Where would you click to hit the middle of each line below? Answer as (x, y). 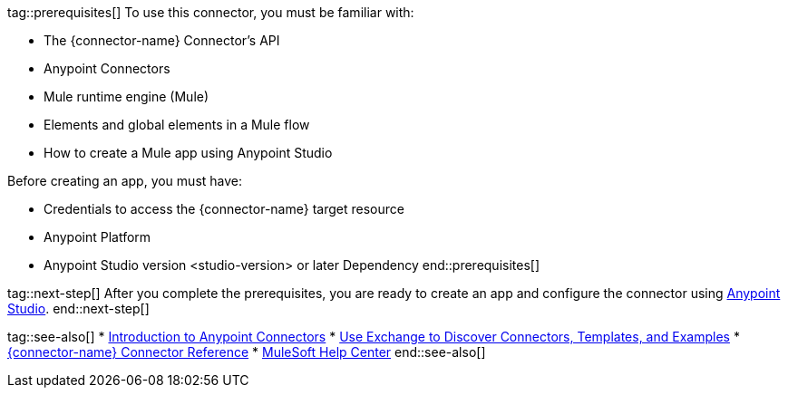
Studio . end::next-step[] (78, 308)
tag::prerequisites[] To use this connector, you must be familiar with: (211, 12)
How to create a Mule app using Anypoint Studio (188, 153)
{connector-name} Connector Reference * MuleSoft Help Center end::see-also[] (247, 352)
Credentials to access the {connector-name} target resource (224, 209)
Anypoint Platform (97, 237)
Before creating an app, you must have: (125, 181)
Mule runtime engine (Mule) (126, 96)
